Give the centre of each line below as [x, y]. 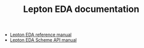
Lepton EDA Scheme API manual [43, 40]
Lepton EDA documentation [81, 9]
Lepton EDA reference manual [41, 35]
